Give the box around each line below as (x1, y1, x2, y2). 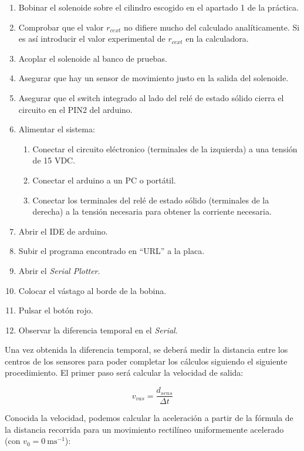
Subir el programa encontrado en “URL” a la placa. (18, 245, 205, 257)
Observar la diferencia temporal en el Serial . (18, 323, 178, 336)
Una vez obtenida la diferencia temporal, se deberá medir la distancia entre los (5, 343, 288, 356)
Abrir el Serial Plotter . (18, 264, 100, 276)
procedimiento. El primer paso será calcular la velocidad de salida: (5, 366, 244, 379)
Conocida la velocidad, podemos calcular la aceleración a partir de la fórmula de (5, 412, 293, 424)
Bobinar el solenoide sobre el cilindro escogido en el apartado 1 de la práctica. (18, 1, 299, 13)
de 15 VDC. (32, 154, 76, 166)
